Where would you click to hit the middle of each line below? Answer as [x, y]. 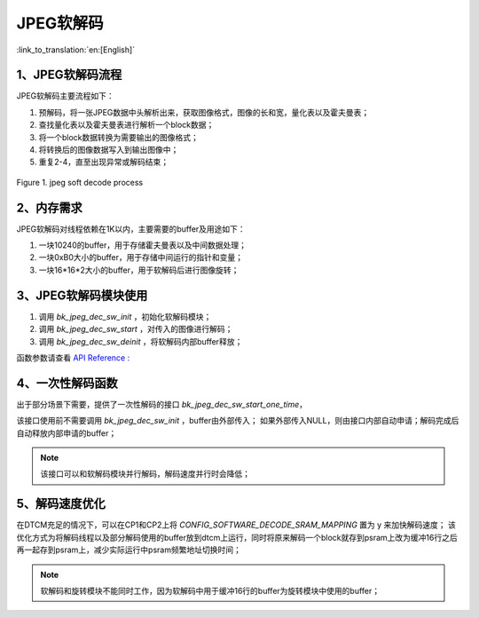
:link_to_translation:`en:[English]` [76, 50]
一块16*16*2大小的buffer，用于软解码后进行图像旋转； [139, 270]
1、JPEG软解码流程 [69, 75]
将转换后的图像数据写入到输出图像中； [109, 150]
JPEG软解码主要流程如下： [65, 96]
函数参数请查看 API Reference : [73, 357]
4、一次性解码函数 [67, 383]
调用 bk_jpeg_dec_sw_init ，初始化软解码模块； [125, 316]
